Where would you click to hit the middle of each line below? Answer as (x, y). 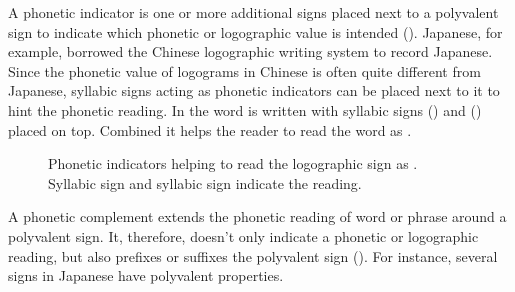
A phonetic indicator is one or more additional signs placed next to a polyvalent (253, 12)
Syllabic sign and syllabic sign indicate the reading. (205, 182)
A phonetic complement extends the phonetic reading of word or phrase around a (257, 216)
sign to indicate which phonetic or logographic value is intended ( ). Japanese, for (255, 31)
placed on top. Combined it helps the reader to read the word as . (210, 129)
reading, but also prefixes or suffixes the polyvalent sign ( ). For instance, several (253, 255)
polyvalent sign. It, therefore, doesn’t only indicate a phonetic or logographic (243, 235)
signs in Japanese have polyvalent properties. (146, 275)
